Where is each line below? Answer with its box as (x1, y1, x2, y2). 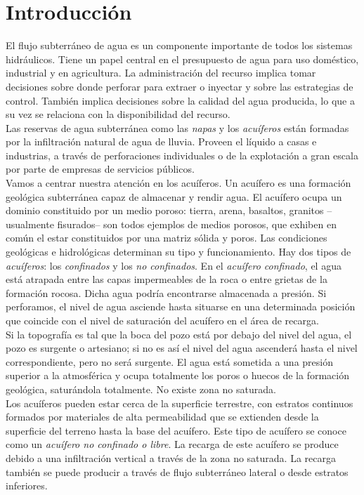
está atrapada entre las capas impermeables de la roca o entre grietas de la (6, 272, 327, 286)
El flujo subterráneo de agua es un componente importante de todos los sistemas (6, 38, 353, 53)
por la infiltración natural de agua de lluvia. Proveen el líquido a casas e (6, 134, 317, 149)
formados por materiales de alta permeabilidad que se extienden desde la (6, 409, 319, 424)
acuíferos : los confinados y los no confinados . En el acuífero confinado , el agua (6, 258, 342, 272)
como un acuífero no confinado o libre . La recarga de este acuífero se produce (6, 437, 339, 451)
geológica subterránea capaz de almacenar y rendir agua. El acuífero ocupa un (6, 189, 342, 204)
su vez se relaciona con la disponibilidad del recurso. (6, 107, 230, 121)
